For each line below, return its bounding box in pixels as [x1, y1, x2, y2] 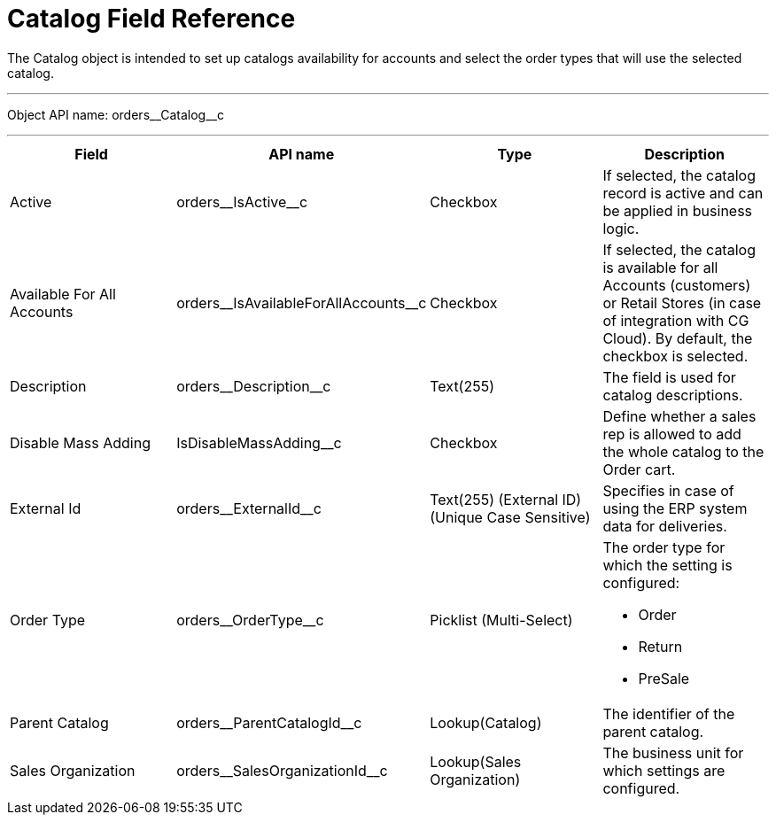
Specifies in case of [602, 481, 734, 500]
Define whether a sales [602, 407, 757, 425]
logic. [602, 219, 640, 237]
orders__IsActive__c [176, 192, 308, 211]
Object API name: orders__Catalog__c [7, 106, 224, 122]
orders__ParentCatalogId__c [176, 713, 362, 732]
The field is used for [602, 368, 736, 386]
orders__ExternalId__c [176, 499, 322, 517]
